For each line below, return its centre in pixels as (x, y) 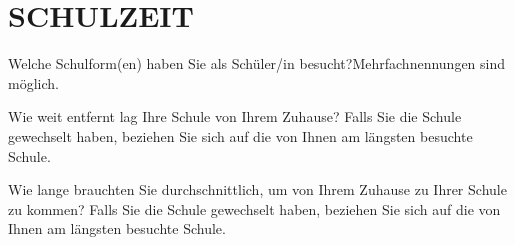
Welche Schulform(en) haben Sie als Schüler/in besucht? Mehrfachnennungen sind (257, 63)
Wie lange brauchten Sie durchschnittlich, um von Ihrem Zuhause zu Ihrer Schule (257, 189)
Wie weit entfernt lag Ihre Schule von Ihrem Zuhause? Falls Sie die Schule (235, 116)
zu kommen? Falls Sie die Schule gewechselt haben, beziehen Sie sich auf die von (254, 208)
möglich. (33, 82)
